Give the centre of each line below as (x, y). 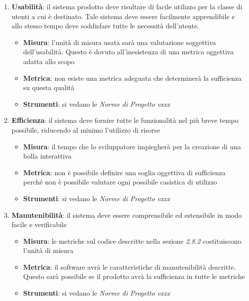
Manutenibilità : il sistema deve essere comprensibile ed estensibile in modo (127, 215)
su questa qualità (49, 87)
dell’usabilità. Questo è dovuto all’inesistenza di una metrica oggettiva (128, 52)
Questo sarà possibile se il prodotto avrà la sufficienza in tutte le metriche (134, 276)
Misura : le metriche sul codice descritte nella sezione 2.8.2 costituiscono (132, 241)
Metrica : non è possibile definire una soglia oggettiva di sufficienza (124, 172)
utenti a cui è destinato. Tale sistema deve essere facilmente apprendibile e (123, 16)
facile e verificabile (39, 224)
